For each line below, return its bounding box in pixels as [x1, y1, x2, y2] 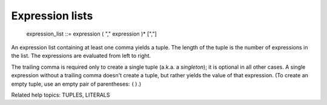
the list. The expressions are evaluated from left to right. [11, 52, 151, 60]
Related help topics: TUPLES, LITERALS [11, 91, 110, 98]
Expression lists [11, 9, 93, 22]
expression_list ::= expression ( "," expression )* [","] [26, 30, 157, 37]
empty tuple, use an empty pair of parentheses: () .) [11, 80, 142, 87]
